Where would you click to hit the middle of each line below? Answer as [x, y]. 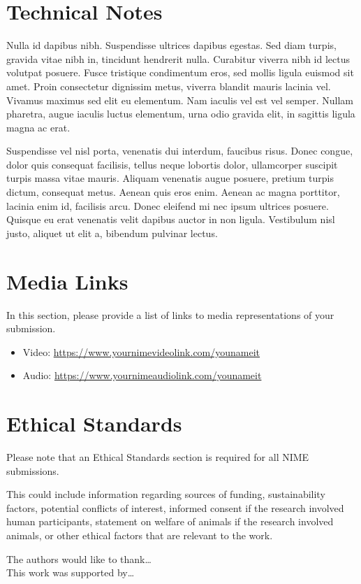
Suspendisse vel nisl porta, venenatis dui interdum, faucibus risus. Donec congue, [180, 151]
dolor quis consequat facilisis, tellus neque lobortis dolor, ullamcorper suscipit [172, 164]
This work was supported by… [71, 572]
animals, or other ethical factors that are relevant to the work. [140, 535]
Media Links [67, 281]
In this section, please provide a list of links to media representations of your [170, 314]
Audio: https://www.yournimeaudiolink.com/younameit [142, 375]
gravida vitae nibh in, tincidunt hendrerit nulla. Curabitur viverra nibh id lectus [178, 58]
